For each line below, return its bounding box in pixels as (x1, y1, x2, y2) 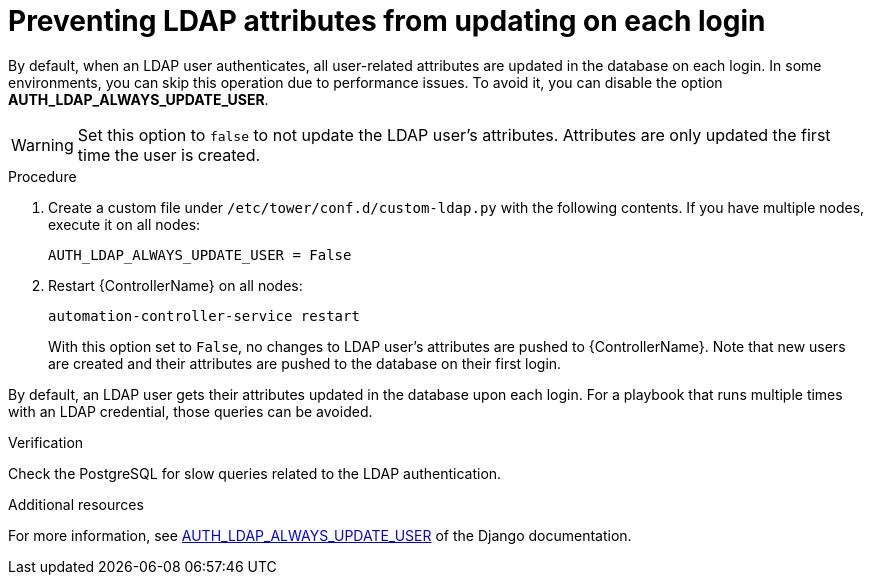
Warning (11, 134, 74, 155)
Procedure (8, 167, 77, 185)
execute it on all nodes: (48, 215, 201, 233)
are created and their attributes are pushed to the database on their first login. (48, 354, 562, 372)
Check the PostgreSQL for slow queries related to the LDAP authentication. (8, 464, 502, 482)
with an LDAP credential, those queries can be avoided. (8, 402, 373, 420)
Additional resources (8, 495, 144, 513)
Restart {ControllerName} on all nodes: (48, 276, 303, 294)
